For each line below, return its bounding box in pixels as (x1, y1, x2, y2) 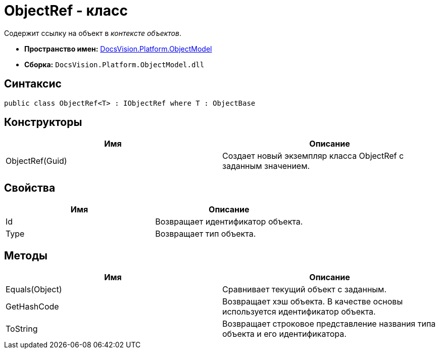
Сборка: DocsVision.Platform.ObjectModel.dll (24, 60, 205, 69)
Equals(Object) (6, 284, 62, 295)
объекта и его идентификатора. (222, 329, 347, 339)
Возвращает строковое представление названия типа (222, 319, 436, 329)
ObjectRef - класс (4, 2, 128, 19)
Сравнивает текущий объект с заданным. (222, 284, 387, 295)
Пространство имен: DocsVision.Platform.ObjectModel (24, 44, 212, 53)
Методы (4, 249, 47, 262)
